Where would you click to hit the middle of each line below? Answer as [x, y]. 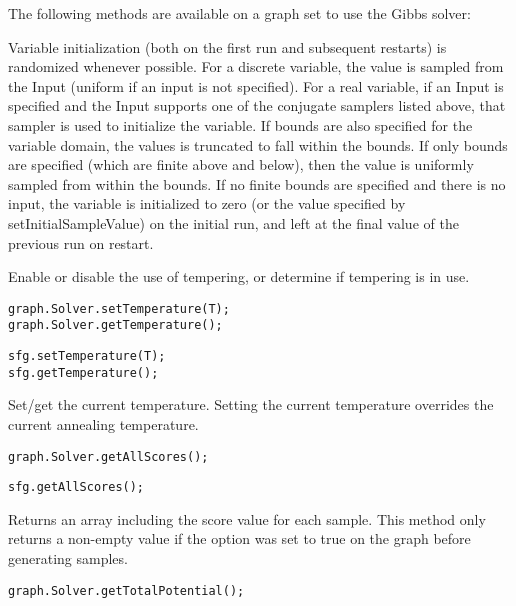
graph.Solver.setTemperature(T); [119, 308]
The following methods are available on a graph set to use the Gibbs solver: [239, 13]
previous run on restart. [81, 242]
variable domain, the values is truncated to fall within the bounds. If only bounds [258, 144]
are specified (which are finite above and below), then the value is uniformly [241, 164]
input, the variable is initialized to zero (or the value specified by [207, 203]
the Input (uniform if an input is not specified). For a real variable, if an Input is [256, 85]
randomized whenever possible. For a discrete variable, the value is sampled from [256, 66]
